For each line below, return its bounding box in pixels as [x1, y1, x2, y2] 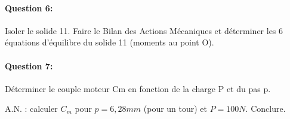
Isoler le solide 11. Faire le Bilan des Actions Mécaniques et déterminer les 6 [5, 24, 283, 36]
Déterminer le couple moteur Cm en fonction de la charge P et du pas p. [5, 82, 271, 94]
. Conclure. [245, 102, 286, 115]
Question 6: [5, 1, 53, 14]
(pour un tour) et [143, 102, 208, 115]
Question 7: [5, 59, 53, 72]
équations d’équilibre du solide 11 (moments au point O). [5, 36, 214, 48]
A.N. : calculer [5, 102, 58, 115]
